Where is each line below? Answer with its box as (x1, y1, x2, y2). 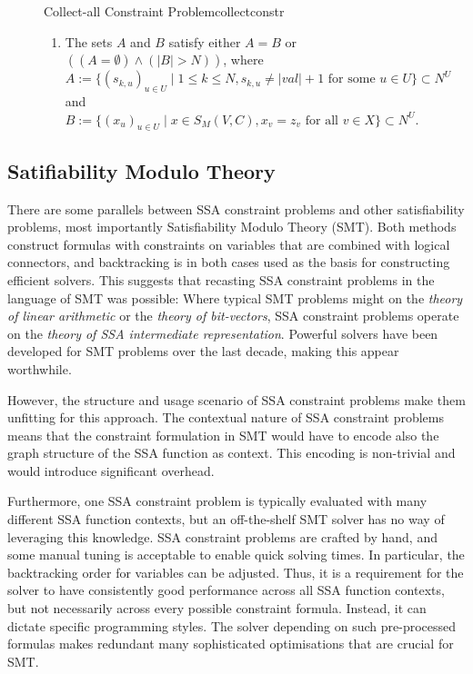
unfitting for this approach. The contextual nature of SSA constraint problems (7, 408, 444, 427)
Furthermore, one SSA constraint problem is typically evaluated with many (7, 491, 428, 510)
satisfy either (168, 32, 241, 51)
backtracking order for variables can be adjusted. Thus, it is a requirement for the (7, 562, 464, 581)
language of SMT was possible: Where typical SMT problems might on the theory (7, 288, 463, 307)
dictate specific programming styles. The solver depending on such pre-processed (7, 616, 457, 635)
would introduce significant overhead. (7, 461, 215, 480)
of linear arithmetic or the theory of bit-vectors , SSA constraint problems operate (7, 306, 459, 325)
